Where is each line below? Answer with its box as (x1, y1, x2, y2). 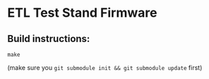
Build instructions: (7, 33, 90, 45)
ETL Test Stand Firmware (7, 5, 157, 21)
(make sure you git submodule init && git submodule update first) (7, 64, 203, 71)
